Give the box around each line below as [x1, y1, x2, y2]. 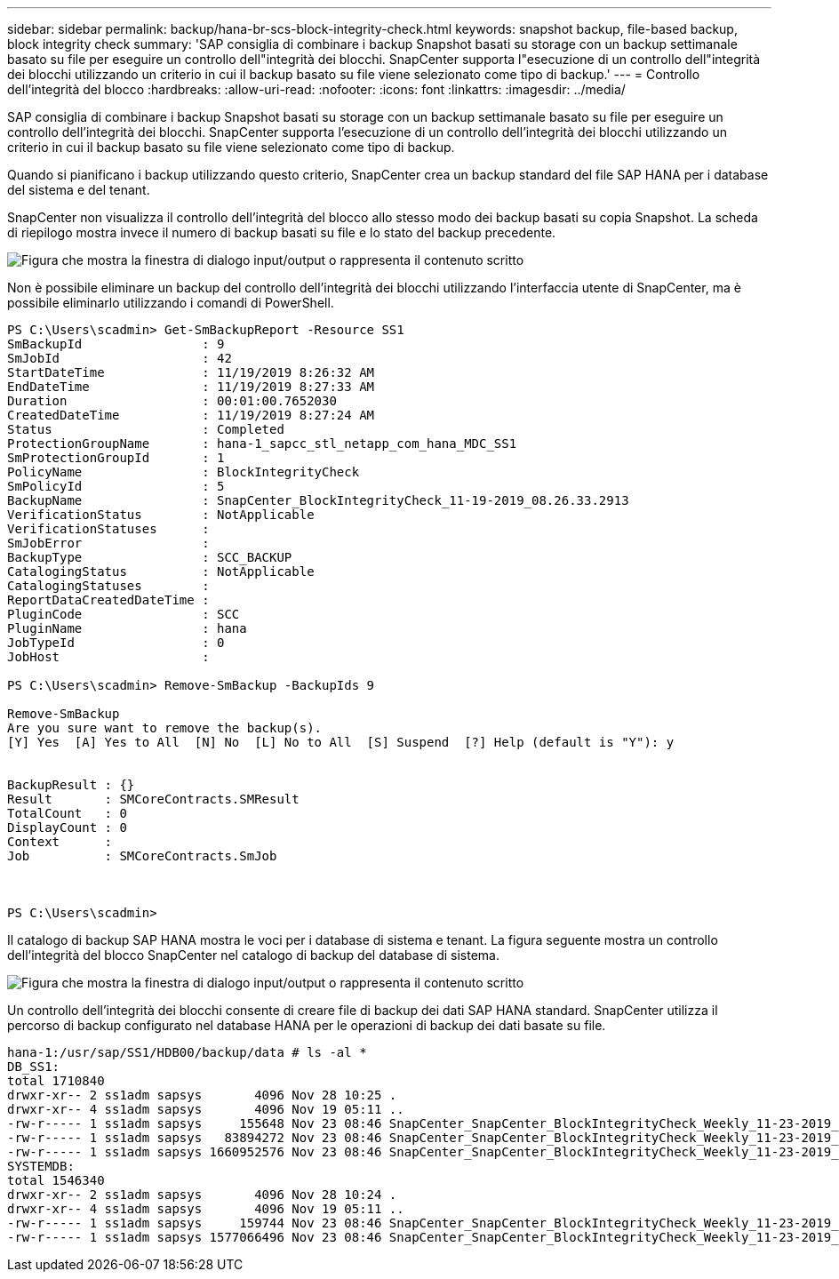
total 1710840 [7, 1074, 105, 1088]
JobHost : [7, 650, 210, 664]
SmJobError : [7, 536, 210, 550]
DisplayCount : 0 [7, 820, 127, 835]
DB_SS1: [7, 1059, 60, 1074]
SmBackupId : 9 [7, 337, 225, 351]
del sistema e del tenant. [7, 182, 150, 197]
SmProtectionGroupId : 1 [7, 451, 225, 465]
